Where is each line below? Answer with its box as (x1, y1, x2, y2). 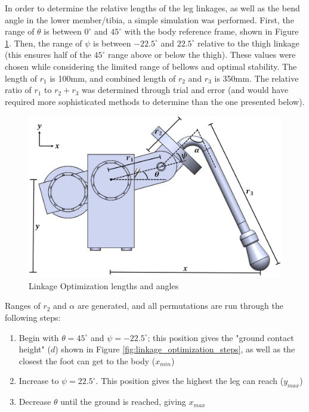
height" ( (18, 343, 51, 355)
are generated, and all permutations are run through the (77, 299, 283, 312)
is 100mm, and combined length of (50, 72, 176, 84)
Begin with (18, 331, 59, 343)
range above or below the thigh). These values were (108, 48, 296, 61)
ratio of (5, 83, 32, 96)
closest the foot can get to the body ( (18, 354, 156, 367)
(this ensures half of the (5, 48, 91, 61)
